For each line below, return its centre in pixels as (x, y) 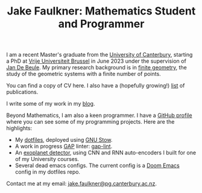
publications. (22, 92)
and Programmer (101, 24)
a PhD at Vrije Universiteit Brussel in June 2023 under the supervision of (96, 61)
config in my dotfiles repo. (47, 172)
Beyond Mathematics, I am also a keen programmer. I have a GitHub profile (99, 115)
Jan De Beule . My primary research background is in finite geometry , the (96, 68)
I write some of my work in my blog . (51, 104)
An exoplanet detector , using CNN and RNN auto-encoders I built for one (106, 153)
